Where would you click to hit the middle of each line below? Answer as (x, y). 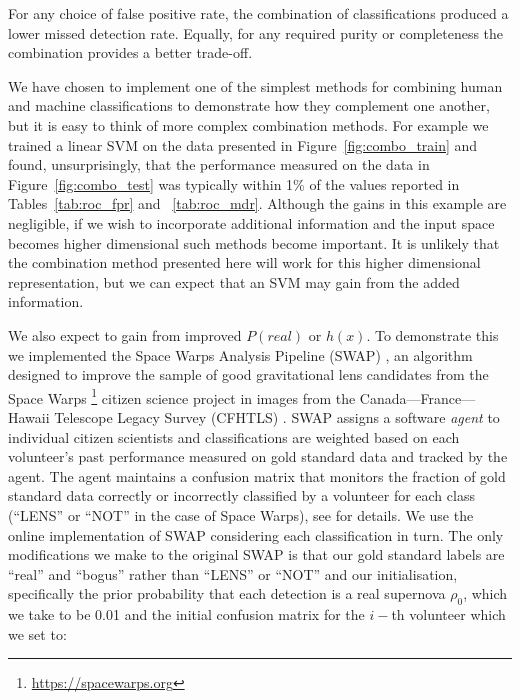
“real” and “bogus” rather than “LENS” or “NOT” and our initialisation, (233, 573)
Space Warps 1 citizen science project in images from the (182, 396)
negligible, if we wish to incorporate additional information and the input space (251, 222)
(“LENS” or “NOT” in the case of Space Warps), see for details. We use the (241, 514)
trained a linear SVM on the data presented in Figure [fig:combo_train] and (243, 144)
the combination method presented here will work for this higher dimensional (244, 262)
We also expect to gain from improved (125, 334)
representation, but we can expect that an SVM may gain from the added (234, 281)
